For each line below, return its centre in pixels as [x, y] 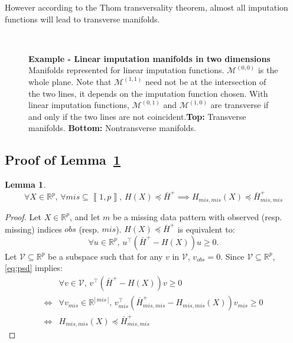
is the [268, 70]
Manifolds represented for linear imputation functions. [126, 70]
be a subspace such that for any [105, 256]
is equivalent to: [206, 229]
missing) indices [33, 229]
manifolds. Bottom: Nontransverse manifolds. [112, 128]
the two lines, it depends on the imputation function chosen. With [148, 93]
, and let [85, 216]
